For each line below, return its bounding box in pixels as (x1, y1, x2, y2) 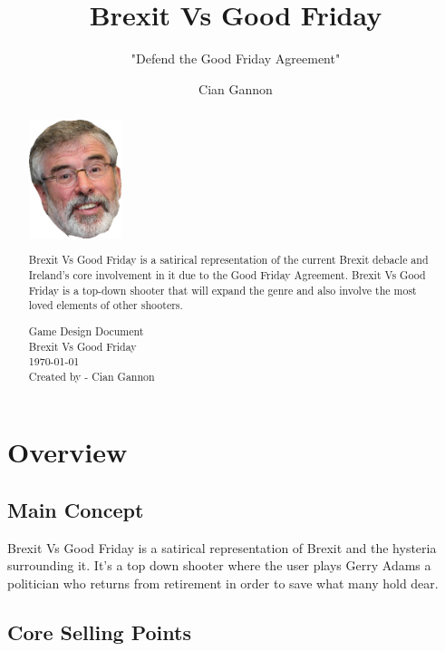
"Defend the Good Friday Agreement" (131, 49, 341, 68)
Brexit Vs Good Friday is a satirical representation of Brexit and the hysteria (7, 538, 437, 557)
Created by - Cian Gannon (28, 368, 155, 384)
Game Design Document (28, 323, 144, 338)
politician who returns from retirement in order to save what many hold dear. (7, 574, 439, 593)
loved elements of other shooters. (28, 297, 183, 313)
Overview (7, 433, 128, 471)
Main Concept (7, 496, 144, 524)
